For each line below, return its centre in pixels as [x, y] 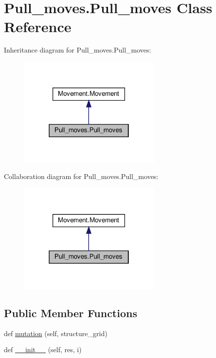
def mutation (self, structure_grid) [56, 333]
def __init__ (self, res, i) [43, 349]
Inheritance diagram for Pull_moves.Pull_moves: [78, 50]
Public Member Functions [71, 313]
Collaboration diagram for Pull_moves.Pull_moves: [81, 176]
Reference [38, 27]
